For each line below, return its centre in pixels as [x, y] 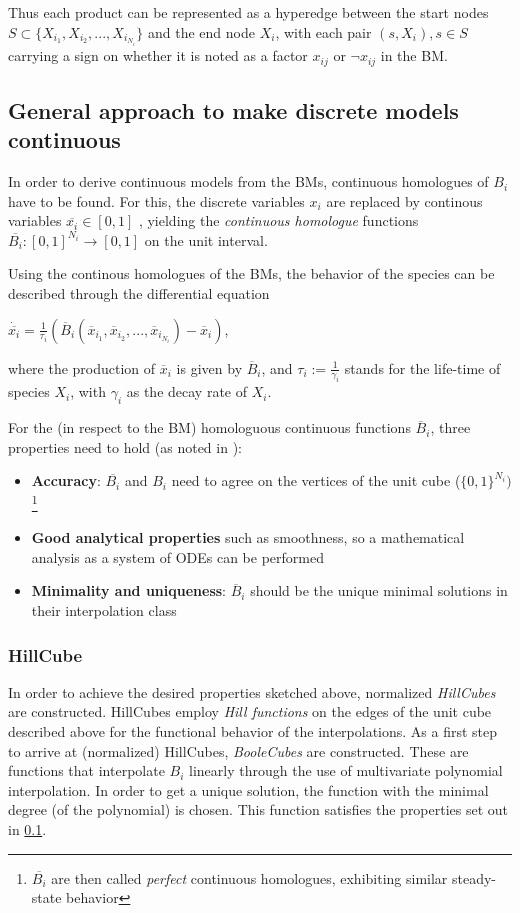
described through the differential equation [139, 293]
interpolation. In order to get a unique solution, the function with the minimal [248, 789]
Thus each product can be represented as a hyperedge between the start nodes [248, 12]
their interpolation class [104, 610]
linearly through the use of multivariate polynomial [346, 770]
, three [450, 427]
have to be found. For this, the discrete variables [156, 200]
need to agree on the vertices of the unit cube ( [316, 480]
